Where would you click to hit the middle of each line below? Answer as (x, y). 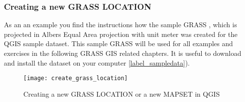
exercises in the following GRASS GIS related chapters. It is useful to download (123, 53)
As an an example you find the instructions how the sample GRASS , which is (121, 25)
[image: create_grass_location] (76, 78)
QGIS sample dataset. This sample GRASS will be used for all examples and (119, 43)
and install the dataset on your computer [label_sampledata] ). (97, 62)
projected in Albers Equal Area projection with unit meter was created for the (121, 34)
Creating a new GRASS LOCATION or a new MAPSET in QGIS (122, 93)
